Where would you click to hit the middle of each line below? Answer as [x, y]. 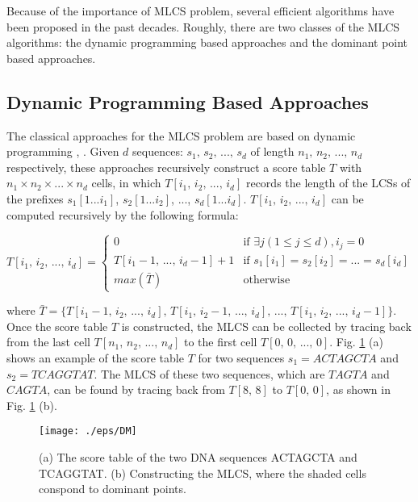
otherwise [267, 280]
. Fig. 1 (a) [356, 342]
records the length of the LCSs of [328, 183]
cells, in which [126, 183]
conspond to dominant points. [113, 489]
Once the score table [57, 326]
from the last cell [48, 342]
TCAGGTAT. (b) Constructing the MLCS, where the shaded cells [203, 473]
